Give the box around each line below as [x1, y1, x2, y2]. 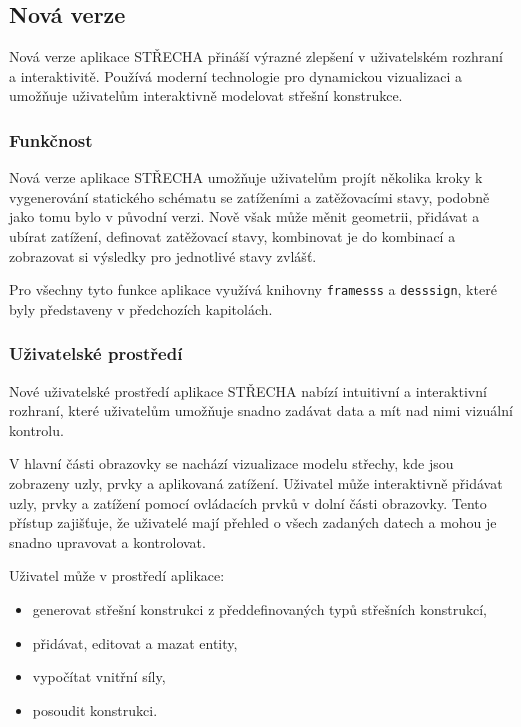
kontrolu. [9, 419, 64, 440]
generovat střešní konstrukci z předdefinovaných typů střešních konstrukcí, [32, 598, 487, 619]
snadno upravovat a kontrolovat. [9, 531, 206, 552]
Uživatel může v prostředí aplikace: [9, 565, 225, 586]
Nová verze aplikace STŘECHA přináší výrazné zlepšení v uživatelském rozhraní [9, 46, 503, 67]
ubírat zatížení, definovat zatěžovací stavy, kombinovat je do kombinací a [9, 225, 456, 246]
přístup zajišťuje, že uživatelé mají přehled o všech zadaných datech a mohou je [9, 512, 497, 533]
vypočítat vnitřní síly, [32, 666, 166, 687]
